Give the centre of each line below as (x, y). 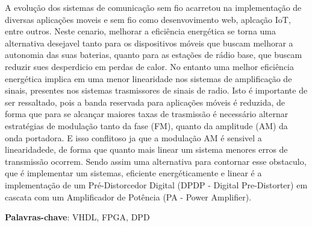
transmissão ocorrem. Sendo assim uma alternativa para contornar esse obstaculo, (156, 161)
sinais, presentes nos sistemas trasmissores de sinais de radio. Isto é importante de (156, 90)
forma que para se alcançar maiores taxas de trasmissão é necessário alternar (147, 114)
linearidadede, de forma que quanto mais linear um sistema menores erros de (146, 149)
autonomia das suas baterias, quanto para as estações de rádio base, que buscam (154, 55)
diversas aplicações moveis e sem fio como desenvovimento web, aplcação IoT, (148, 19)
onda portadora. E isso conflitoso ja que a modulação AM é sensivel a (133, 137)
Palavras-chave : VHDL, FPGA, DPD (77, 217)
